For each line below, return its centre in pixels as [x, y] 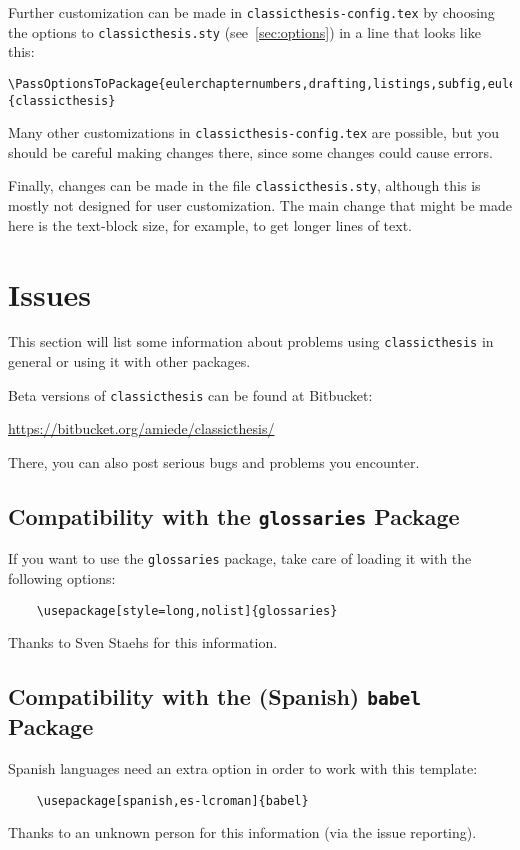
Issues [49, 293]
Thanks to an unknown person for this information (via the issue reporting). [242, 832]
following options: [62, 577]
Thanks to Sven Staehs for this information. [143, 642]
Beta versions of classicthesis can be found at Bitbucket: [190, 394]
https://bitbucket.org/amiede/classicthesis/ [141, 428]
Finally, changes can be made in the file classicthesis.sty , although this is [244, 185]
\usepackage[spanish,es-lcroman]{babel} [172, 800]
